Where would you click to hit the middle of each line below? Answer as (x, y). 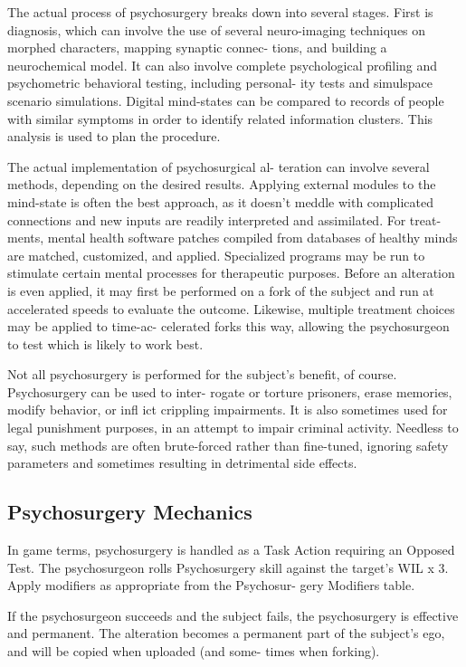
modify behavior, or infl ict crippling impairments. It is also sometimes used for (228, 410)
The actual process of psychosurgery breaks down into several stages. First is (220, 12)
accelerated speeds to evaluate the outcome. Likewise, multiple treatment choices (231, 308)
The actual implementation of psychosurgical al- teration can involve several (219, 166)
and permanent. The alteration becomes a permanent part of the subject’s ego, (226, 633)
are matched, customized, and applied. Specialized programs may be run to (216, 255)
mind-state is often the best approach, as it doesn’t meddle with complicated (220, 201)
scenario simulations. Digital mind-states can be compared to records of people (226, 100)
